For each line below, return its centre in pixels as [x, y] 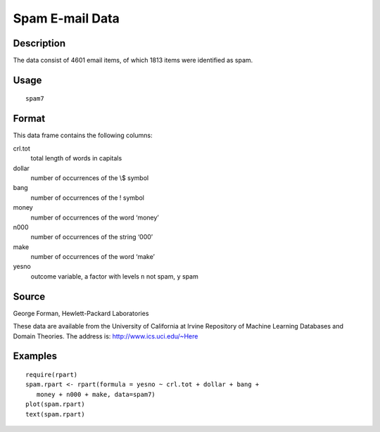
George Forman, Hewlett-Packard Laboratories [81, 313]
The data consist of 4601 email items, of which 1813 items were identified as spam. [133, 61]
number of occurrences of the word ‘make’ [93, 257]
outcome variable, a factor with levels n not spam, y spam [114, 276]
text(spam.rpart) [55, 414]
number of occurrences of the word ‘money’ [95, 217]
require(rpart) [52, 374]
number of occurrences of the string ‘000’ [92, 237]
